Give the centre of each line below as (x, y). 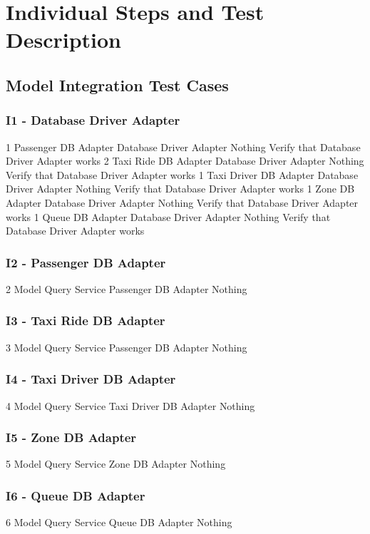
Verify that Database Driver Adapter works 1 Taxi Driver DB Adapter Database (182, 174)
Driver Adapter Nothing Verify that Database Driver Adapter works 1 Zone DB (180, 189)
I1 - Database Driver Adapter (93, 120)
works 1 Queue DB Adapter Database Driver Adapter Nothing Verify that (168, 216)
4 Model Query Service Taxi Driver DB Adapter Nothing (130, 405)
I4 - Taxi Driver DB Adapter (91, 379)
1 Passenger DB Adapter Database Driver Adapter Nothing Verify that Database (183, 147)
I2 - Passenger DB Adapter (86, 262)
